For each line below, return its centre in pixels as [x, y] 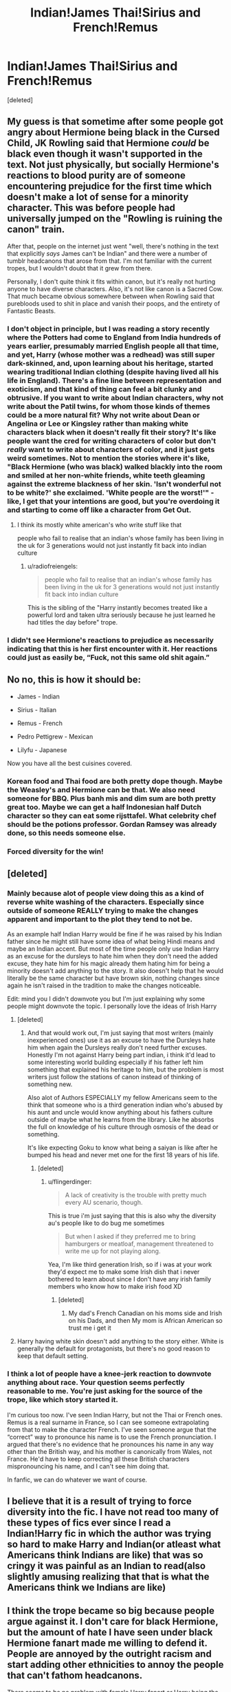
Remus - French [40, 723]
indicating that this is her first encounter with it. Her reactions [112, 649]
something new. [50, 1084]
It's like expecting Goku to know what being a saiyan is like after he [122, 1148]
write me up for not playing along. [113, 1251]
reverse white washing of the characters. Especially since [106, 902]
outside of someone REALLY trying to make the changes [103, 910]
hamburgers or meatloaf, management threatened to [140, 1244]
